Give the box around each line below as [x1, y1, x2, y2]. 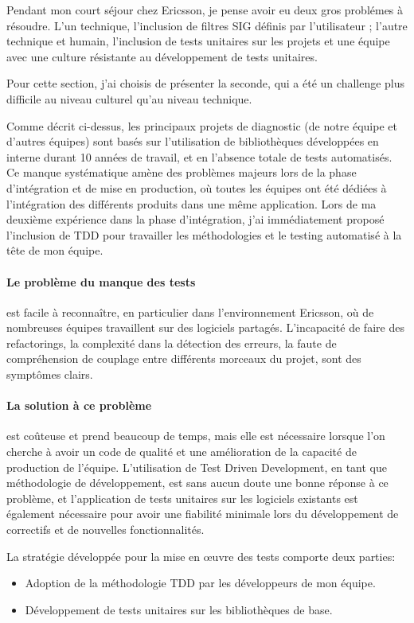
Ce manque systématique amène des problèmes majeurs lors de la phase [6, 164, 357, 181]
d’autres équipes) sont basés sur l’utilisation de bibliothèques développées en [6, 133, 379, 150]
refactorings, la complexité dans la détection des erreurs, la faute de [6, 334, 337, 351]
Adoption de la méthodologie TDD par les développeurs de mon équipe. [25, 574, 376, 591]
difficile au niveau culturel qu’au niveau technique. [6, 90, 252, 107]
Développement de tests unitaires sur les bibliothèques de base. [25, 601, 333, 617]
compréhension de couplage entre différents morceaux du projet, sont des [6, 350, 361, 367]
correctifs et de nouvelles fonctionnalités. [6, 521, 205, 538]
